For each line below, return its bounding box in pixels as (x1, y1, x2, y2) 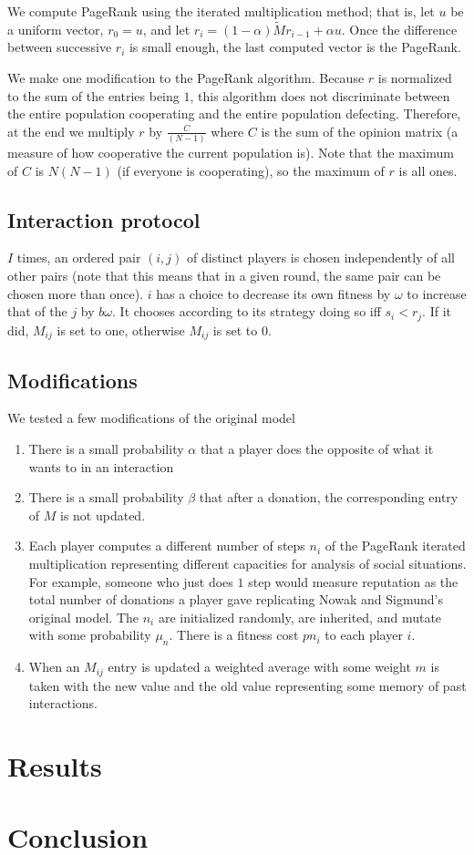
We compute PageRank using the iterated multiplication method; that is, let (7, 2, 435, 20)
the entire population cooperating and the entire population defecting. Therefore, (7, 104, 461, 123)
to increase (407, 283, 467, 303)
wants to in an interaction (28, 457, 174, 476)
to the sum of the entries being (7, 86, 180, 105)
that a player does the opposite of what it (200, 438, 434, 458)
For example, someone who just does (28, 572, 233, 591)
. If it (422, 302, 451, 321)
